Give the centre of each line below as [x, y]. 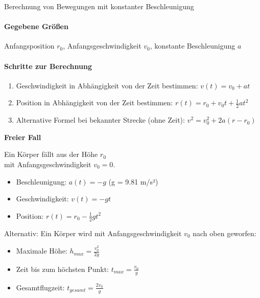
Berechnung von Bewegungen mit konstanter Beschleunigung [99, 6]
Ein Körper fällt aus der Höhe [51, 154]
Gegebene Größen [36, 26]
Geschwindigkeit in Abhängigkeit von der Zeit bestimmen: [107, 85]
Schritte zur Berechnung [48, 66]
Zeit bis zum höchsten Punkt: [62, 269]
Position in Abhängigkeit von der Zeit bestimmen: [94, 102]
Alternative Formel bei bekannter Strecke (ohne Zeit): [100, 120]
